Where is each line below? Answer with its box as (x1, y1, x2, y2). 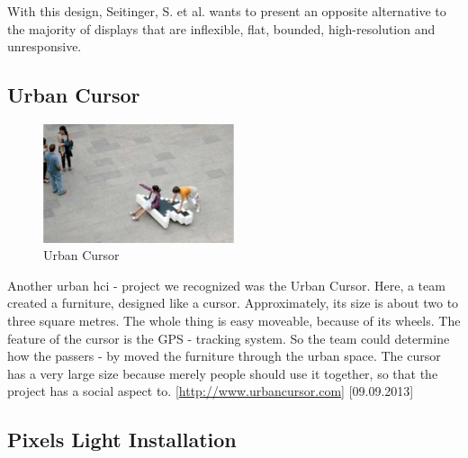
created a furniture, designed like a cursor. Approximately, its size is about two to (7, 293, 459, 312)
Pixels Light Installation (7, 426, 237, 454)
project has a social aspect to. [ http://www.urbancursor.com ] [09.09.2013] (7, 382, 414, 400)
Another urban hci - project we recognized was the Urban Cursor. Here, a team (7, 275, 445, 294)
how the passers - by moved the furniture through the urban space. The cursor (7, 346, 441, 365)
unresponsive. (7, 37, 82, 56)
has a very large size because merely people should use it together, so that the (7, 364, 438, 382)
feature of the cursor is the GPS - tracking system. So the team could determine (7, 328, 450, 347)
